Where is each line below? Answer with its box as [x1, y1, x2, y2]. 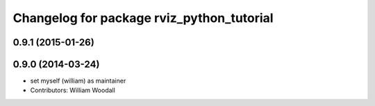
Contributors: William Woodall [30, 86, 116, 94]
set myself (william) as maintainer [30, 76, 126, 85]
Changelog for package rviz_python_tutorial [12, 10, 274, 25]
